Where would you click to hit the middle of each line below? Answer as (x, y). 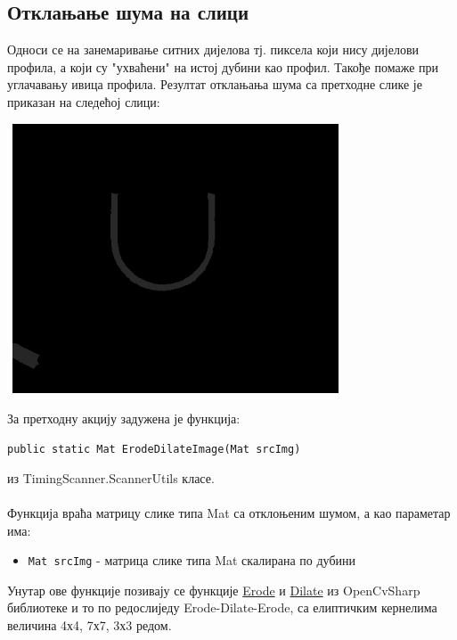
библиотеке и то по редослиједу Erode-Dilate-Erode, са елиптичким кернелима (222, 607)
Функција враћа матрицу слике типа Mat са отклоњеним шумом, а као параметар (229, 512)
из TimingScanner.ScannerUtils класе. (111, 477)
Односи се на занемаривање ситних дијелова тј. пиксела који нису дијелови (213, 49)
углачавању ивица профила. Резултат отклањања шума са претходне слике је (215, 84)
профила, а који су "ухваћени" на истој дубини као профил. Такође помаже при (223, 66)
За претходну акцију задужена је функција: (124, 418)
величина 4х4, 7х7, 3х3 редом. (90, 625)
